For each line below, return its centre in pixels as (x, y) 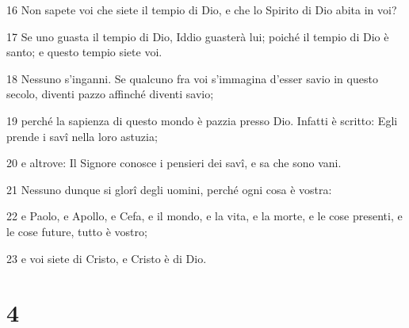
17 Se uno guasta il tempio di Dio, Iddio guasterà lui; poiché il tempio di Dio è (198, 36)
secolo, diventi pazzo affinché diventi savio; (110, 94)
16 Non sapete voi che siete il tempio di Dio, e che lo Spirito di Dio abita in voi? (202, 10)
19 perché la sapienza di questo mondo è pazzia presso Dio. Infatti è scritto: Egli (202, 120)
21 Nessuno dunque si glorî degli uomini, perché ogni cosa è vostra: (169, 189)
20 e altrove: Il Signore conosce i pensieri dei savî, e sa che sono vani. (174, 163)
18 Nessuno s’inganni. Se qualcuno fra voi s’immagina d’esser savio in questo (192, 78)
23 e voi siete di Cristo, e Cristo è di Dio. (107, 258)
